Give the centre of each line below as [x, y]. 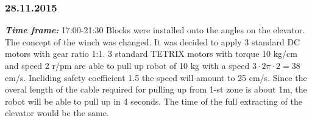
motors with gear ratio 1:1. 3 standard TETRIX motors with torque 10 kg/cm [151, 54]
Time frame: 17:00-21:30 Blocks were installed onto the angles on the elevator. [155, 30]
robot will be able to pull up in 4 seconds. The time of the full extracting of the [154, 101]
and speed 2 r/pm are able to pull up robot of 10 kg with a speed [127, 65]
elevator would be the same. [57, 113]
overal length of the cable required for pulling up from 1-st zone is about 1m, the [156, 89]
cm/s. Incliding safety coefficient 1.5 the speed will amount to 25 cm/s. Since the [156, 77]
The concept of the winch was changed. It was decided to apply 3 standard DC [153, 41]
